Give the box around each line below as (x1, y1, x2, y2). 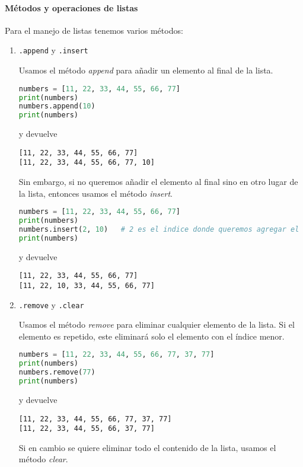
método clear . (18, 453, 68, 465)
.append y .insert (18, 44, 88, 56)
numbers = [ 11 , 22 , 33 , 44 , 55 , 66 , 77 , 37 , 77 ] (18, 350, 215, 359)
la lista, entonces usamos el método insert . (18, 187, 173, 199)
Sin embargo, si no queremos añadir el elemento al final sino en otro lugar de (18, 175, 298, 188)
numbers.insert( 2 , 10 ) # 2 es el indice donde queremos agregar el (18, 225, 299, 233)
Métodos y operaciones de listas (5, 1, 138, 14)
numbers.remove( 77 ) (18, 368, 95, 377)
